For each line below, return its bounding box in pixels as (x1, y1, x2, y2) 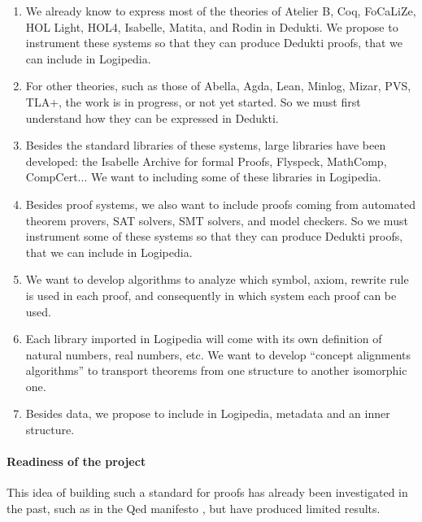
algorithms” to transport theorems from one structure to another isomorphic (25, 362, 407, 379)
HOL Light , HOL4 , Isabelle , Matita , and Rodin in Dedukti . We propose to (25, 18, 398, 35)
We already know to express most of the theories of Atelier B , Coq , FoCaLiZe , (25, 2, 416, 19)
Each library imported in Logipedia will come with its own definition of (25, 330, 382, 347)
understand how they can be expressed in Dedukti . (25, 109, 279, 126)
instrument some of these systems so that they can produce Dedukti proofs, (25, 228, 403, 245)
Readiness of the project (7, 453, 146, 470)
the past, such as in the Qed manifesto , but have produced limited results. (7, 500, 381, 517)
